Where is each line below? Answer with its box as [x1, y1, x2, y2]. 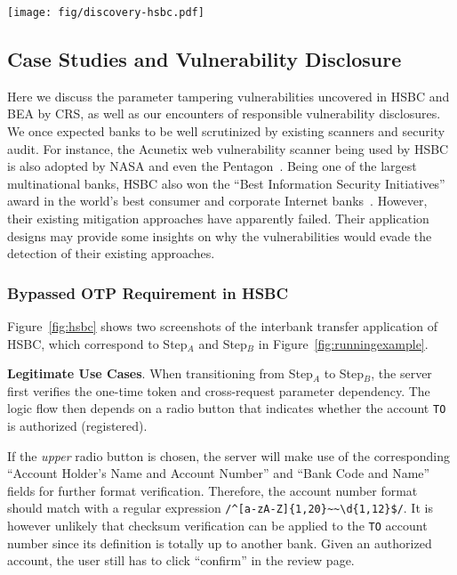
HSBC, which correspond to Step [7, 334, 188, 352]
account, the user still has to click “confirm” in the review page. [7, 551, 355, 570]
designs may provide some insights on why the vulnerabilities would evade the [7, 226, 432, 245]
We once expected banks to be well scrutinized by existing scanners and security [7, 122, 445, 141]
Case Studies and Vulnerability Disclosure [7, 45, 402, 73]
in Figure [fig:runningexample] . [258, 334, 429, 352]
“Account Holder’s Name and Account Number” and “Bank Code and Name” [7, 464, 430, 482]
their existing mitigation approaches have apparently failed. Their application [7, 209, 429, 228]
